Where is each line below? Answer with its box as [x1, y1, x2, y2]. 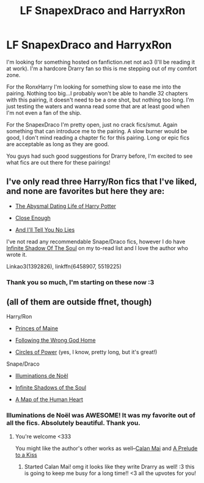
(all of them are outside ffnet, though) [6, 297, 152, 308]
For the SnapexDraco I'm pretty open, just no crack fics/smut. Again [6, 120, 178, 128]
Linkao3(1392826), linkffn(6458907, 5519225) [6, 262, 122, 270]
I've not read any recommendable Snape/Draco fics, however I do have [6, 238, 186, 245]
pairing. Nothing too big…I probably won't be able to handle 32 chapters [6, 89, 188, 97]
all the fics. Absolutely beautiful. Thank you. [6, 419, 140, 427]
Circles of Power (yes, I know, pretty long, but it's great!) [15, 348, 158, 356]
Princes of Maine [15, 325, 59, 332]
